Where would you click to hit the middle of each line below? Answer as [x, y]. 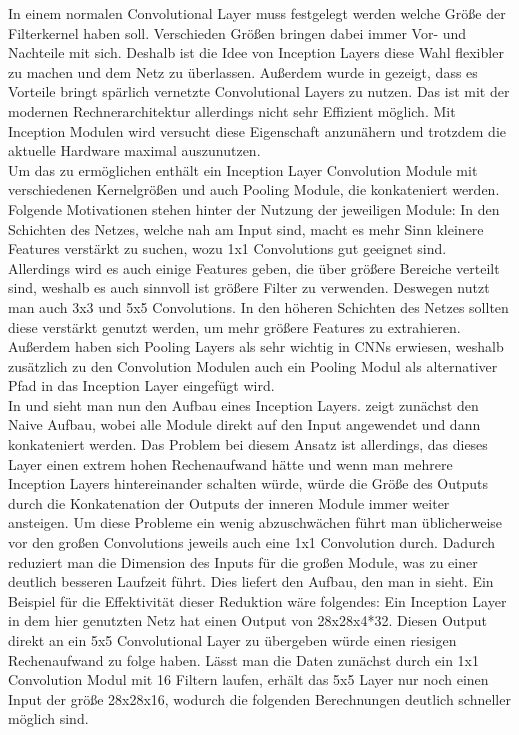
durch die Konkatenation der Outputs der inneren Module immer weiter [229, 502]
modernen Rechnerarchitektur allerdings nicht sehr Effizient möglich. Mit [232, 110]
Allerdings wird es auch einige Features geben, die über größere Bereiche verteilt [254, 267]
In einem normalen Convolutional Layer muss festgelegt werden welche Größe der [257, 13]
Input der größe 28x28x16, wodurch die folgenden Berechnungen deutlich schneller [259, 698]
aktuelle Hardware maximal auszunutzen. [134, 150]
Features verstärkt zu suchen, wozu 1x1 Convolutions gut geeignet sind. [227, 248]
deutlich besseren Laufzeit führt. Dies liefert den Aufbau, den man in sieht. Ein [251, 581]
